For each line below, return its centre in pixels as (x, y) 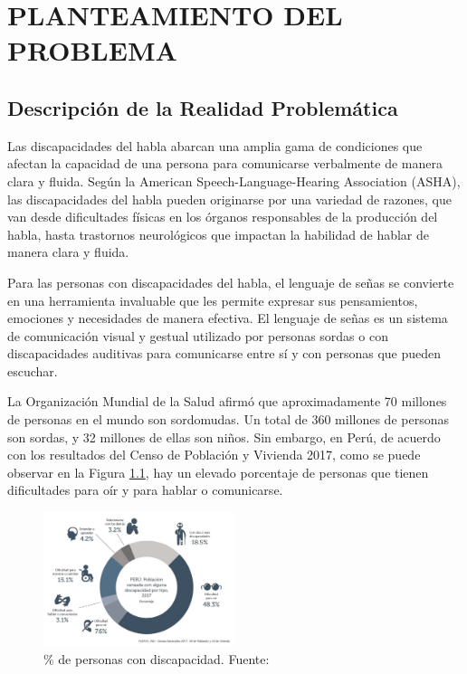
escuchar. (33, 370)
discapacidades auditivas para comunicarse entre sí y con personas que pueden (224, 353)
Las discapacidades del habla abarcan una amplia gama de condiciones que (215, 145)
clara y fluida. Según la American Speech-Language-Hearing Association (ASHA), (234, 180)
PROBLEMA (92, 50)
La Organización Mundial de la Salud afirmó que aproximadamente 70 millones (227, 401)
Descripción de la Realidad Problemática (203, 107)
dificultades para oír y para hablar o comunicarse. (145, 490)
